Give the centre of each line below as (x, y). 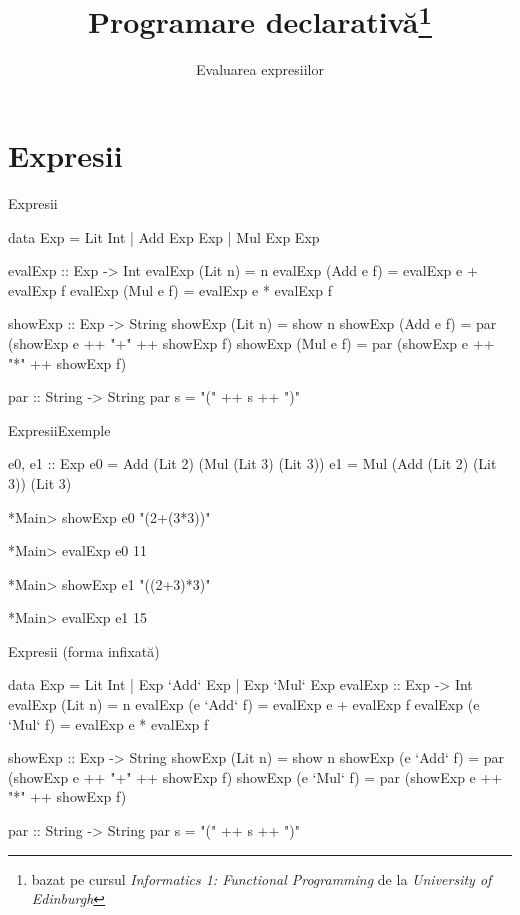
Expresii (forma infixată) (84, 650)
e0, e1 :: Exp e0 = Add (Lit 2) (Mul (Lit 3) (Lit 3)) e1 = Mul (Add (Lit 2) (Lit (252, 463)
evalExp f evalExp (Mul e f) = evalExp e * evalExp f (170, 289)
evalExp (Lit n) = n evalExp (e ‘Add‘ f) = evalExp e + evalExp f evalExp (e (244, 704)
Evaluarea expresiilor (260, 69)
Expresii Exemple (59, 429)
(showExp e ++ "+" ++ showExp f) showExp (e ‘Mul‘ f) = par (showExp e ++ (255, 776)
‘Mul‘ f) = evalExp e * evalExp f (108, 723)
